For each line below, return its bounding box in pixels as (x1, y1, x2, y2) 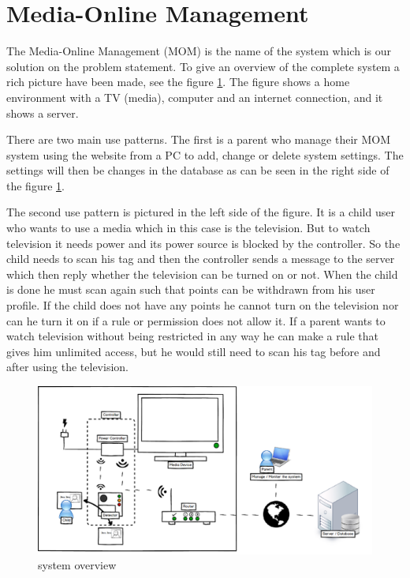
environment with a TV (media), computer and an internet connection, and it (6, 88, 383, 105)
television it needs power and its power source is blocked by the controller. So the (6, 235, 401, 251)
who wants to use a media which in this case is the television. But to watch (6, 220, 371, 236)
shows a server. (6, 104, 79, 121)
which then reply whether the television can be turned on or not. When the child (6, 265, 398, 282)
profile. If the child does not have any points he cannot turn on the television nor (6, 297, 399, 313)
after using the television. (6, 358, 129, 375)
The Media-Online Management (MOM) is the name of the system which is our (6, 43, 391, 59)
